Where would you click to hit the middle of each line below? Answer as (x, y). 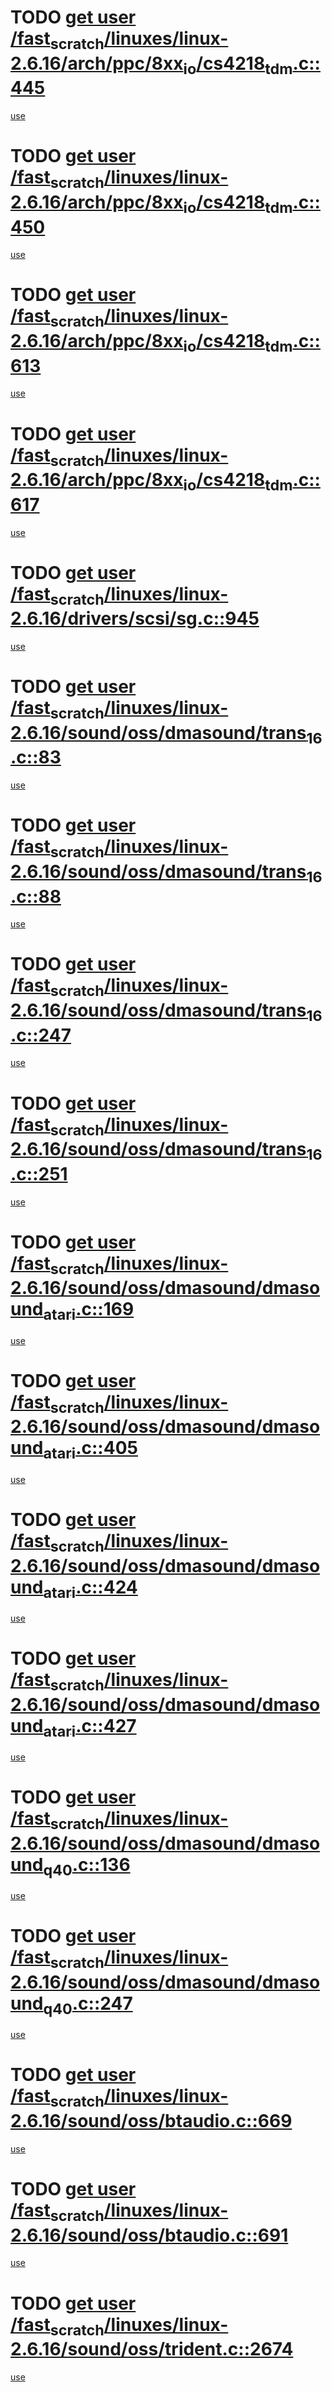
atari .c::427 (90, 1727)
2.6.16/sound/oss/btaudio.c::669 (151, 2121)
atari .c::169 (89, 1311)
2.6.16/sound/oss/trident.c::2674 (152, 2349)
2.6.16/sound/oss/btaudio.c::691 (149, 2235)
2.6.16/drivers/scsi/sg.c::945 (135, 618)
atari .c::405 (90, 1450)
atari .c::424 (90, 1589)
